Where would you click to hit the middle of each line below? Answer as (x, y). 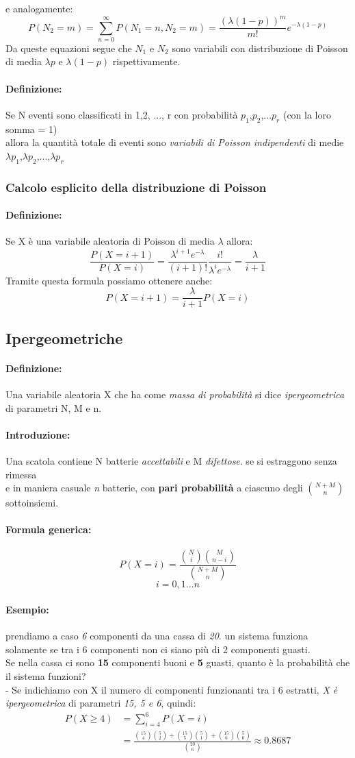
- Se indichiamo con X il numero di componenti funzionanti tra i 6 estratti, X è (172, 689)
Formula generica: (49, 529)
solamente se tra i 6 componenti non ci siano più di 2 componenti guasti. (158, 649)
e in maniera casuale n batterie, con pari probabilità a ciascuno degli (154, 488)
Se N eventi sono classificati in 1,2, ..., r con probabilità (122, 114)
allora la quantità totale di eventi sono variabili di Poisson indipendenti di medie (175, 142)
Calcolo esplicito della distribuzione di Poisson (136, 187)
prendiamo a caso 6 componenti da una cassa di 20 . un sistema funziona (157, 636)
